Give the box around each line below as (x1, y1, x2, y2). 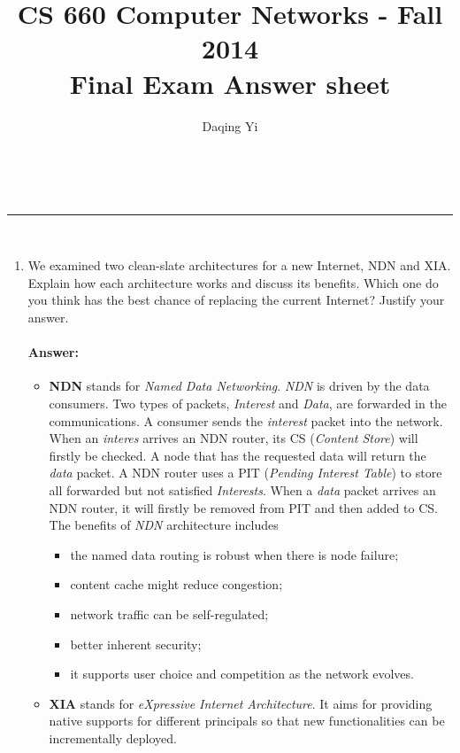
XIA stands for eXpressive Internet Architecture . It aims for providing (49, 694, 433, 712)
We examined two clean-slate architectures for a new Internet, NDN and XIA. (27, 256, 451, 275)
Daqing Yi (202, 116, 258, 135)
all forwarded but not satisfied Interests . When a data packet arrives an (49, 481, 436, 500)
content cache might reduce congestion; (70, 575, 283, 594)
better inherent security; (70, 634, 202, 653)
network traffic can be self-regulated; (70, 604, 269, 623)
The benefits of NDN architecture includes (49, 516, 279, 534)
